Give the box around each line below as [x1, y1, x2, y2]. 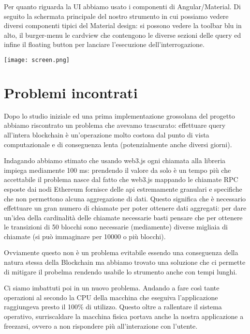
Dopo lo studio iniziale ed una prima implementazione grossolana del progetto [4, 110, 235, 121]
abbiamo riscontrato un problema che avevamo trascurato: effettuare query [4, 120, 226, 130]
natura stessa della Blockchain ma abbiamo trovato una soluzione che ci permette [4, 257, 246, 267]
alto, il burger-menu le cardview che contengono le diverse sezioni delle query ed [4, 30, 241, 40]
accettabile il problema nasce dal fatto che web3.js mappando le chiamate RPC [4, 174, 238, 184]
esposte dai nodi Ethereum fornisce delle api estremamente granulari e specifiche [4, 183, 242, 194]
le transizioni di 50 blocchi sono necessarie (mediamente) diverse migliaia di [4, 222, 228, 232]
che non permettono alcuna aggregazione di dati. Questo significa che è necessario [4, 193, 246, 203]
